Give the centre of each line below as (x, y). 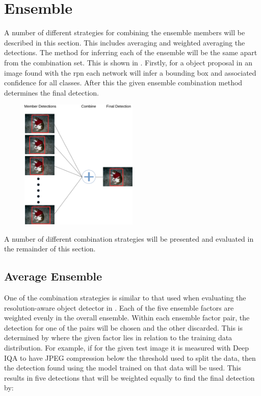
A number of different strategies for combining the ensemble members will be (125, 32)
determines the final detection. (52, 92)
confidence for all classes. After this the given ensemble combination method (123, 83)
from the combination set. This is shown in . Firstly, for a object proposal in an (128, 62)
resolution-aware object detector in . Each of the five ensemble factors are (119, 307)
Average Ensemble (53, 276)
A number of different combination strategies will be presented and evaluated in (129, 238)
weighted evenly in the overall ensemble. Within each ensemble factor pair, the (127, 318)
